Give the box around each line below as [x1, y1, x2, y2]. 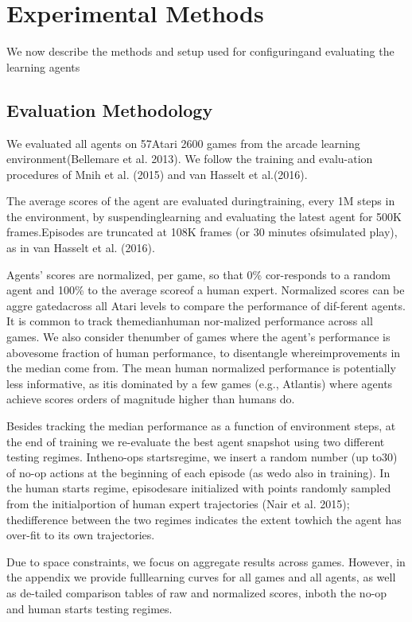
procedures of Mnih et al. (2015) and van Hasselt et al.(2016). [6, 165, 308, 182]
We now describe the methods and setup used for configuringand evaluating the [6, 43, 395, 60]
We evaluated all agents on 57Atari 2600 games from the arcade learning [6, 134, 360, 151]
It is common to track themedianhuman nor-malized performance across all [6, 313, 373, 329]
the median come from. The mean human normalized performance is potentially [6, 360, 396, 376]
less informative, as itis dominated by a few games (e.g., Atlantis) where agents [6, 375, 393, 391]
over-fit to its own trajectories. [6, 527, 155, 543]
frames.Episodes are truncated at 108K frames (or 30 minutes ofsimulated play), [6, 224, 398, 240]
